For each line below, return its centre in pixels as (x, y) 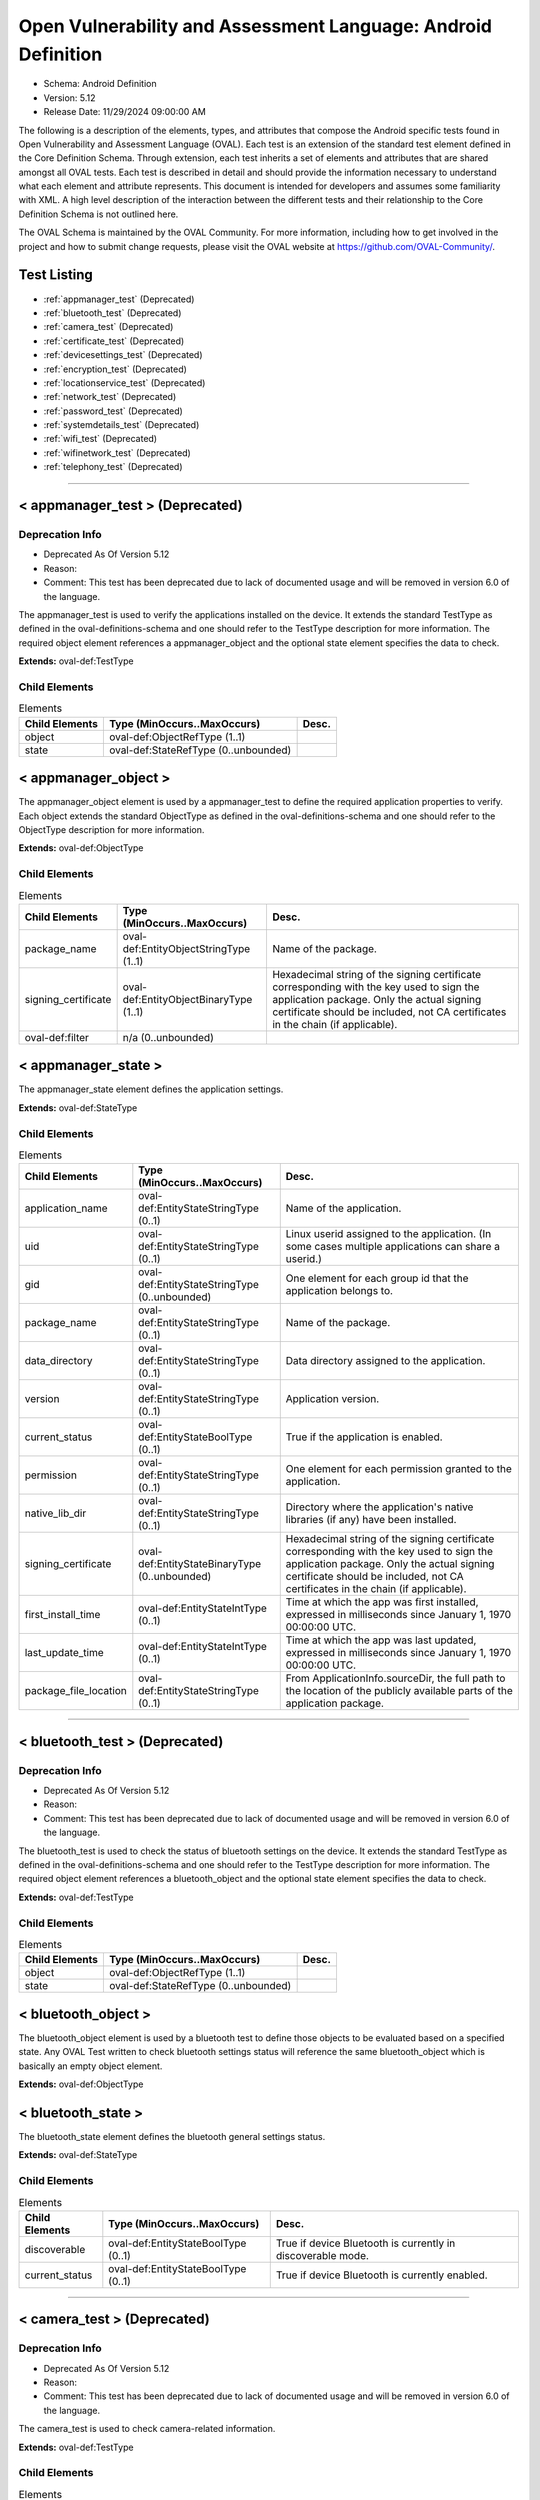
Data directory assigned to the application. (385, 1361)
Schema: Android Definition (100, 84)
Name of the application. (343, 1208)
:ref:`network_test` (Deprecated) (110, 397)
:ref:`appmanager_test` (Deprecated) (119, 299)
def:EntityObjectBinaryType (187, 999)
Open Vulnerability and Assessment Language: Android (255, 26)
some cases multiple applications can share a (392, 1247)
